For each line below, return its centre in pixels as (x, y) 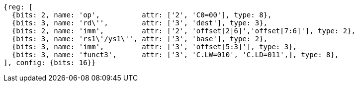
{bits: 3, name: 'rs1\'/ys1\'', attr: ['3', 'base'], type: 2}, (140, 39)
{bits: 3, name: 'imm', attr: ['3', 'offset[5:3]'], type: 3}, (154, 47)
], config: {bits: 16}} (50, 63)
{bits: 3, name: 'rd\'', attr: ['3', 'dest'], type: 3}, (140, 23)
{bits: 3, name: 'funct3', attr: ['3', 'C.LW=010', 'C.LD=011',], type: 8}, (175, 55)
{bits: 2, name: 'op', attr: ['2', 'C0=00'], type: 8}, (142, 15)
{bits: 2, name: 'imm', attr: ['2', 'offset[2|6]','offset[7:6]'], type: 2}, (184, 31)
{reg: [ (18, 7)
